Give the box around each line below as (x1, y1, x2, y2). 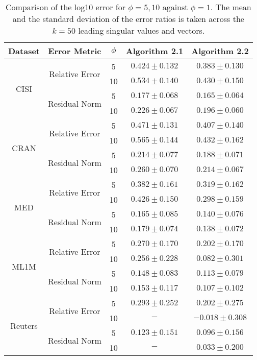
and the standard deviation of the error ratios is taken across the (12, 13, 244, 25)
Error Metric (48, 45, 101, 57)
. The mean (210, 1, 251, 13)
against (162, 1, 188, 13)
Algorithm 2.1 (125, 45, 184, 57)
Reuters (10, 319, 38, 331)
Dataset (8, 45, 40, 57)
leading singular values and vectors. (78, 25, 205, 36)
